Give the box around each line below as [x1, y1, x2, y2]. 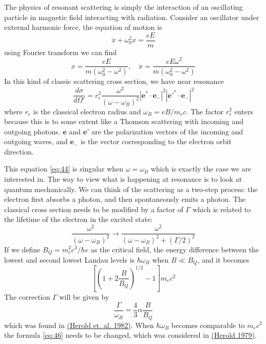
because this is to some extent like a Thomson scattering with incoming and [4, 116, 243, 127]
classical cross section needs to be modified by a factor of [4, 203, 183, 214]
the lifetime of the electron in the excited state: [4, 214, 153, 225]
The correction [4, 291, 50, 302]
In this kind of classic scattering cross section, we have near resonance [4, 76, 224, 87]
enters [234, 106, 253, 116]
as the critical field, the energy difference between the [90, 244, 259, 254]
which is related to [192, 203, 251, 214]
